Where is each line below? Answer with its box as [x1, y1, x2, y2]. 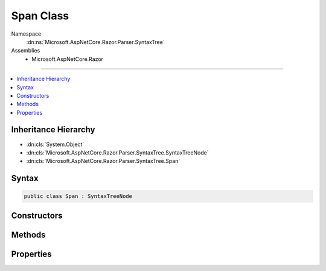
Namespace [11, 30, 42, 37]
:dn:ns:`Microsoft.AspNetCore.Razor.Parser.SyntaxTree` [26, 38, 165, 45]
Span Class [11, 9, 69, 22]
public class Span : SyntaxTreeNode [24, 193, 133, 200]
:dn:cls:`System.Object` [26, 141, 85, 148]
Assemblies [11, 47, 40, 54]
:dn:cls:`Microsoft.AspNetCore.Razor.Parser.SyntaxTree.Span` [26, 158, 181, 165]
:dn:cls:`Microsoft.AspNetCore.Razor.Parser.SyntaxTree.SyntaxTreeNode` [26, 148, 209, 156]
